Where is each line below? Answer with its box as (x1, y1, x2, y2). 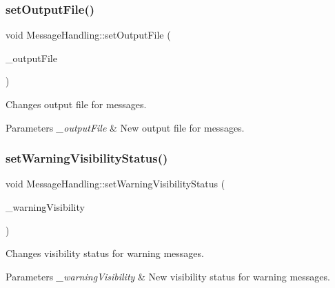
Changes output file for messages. (6, 97, 147, 111)
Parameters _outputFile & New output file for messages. (6, 120, 245, 134)
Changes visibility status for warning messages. (6, 246, 204, 260)
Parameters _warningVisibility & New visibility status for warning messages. (6, 269, 330, 283)
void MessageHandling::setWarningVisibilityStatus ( (6, 176, 225, 191)
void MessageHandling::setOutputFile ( (6, 28, 171, 42)
